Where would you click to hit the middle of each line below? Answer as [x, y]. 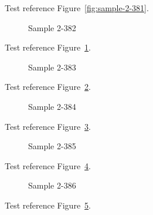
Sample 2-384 [52, 106]
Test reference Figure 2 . [48, 87]
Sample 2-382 [52, 27]
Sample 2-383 [52, 67]
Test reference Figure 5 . [48, 205]
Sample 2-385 [52, 146]
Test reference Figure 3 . [48, 126]
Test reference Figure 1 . [48, 47]
